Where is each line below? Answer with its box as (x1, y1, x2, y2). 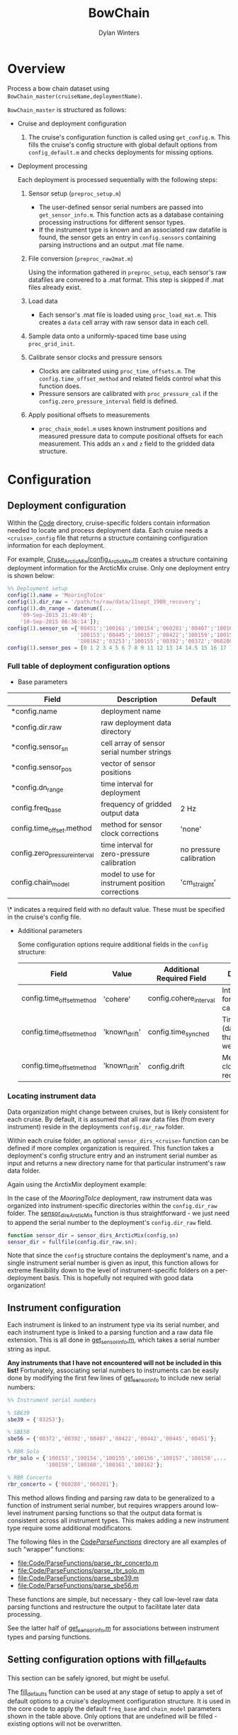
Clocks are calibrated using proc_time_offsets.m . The (38, 366, 196, 375)
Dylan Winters (98, 28, 140, 37)
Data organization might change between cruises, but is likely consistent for (7, 1107, 229, 1116)
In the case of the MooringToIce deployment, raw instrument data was (7, 1194, 212, 1202)
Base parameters (17, 677, 68, 686)
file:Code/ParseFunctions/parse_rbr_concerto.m (17, 1559, 159, 1567)
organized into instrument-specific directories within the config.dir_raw (7, 1201, 217, 1209)
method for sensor (101, 820, 163, 830)
